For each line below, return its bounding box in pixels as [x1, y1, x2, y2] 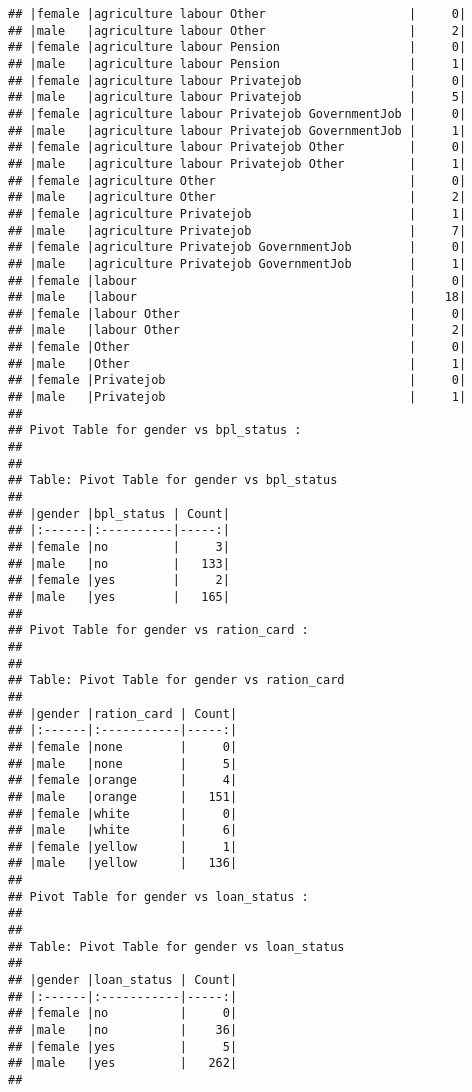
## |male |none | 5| [8, 756, 238, 771]
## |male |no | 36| [8, 1023, 238, 1038]
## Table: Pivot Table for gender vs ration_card [8, 673, 345, 688]
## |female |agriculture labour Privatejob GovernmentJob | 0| [8, 106, 467, 121]
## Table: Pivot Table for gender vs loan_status [8, 939, 345, 954]
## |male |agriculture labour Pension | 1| [8, 56, 467, 71]
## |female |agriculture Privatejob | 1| [8, 206, 467, 221]
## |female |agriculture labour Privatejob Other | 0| [8, 140, 467, 155]
